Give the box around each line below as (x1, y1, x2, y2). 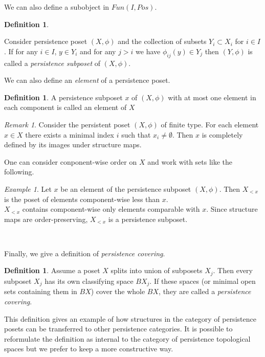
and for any (80, 46, 116, 56)
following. (4, 166, 34, 177)
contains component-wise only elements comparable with (22, 204, 200, 214)
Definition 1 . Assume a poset (4, 265, 100, 276)
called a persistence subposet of (4, 57, 101, 68)
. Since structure (206, 204, 258, 214)
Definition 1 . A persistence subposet (4, 92, 123, 102)
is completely (202, 129, 243, 140)
